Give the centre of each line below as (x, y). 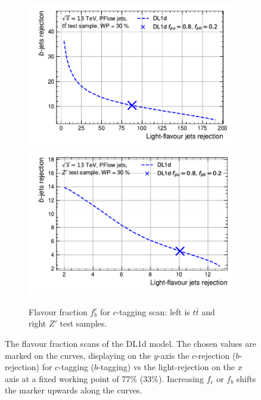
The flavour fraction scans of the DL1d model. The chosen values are (130, 343)
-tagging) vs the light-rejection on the (167, 367)
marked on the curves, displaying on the (78, 355)
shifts (246, 378)
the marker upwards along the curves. (74, 390)
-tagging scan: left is (153, 311)
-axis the (173, 355)
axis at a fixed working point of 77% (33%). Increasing (104, 378)
